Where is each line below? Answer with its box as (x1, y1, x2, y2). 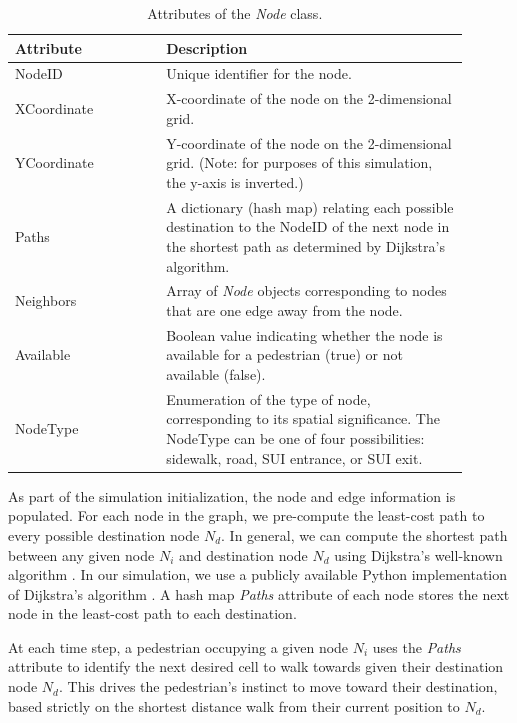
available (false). (166, 364, 266, 384)
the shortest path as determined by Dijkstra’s (166, 235, 445, 256)
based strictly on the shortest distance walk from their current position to (8, 695, 460, 716)
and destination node (178, 544, 308, 565)
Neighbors (15, 290, 77, 311)
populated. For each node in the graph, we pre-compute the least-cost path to (8, 505, 485, 526)
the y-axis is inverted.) (166, 171, 304, 192)
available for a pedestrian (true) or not (166, 344, 403, 365)
